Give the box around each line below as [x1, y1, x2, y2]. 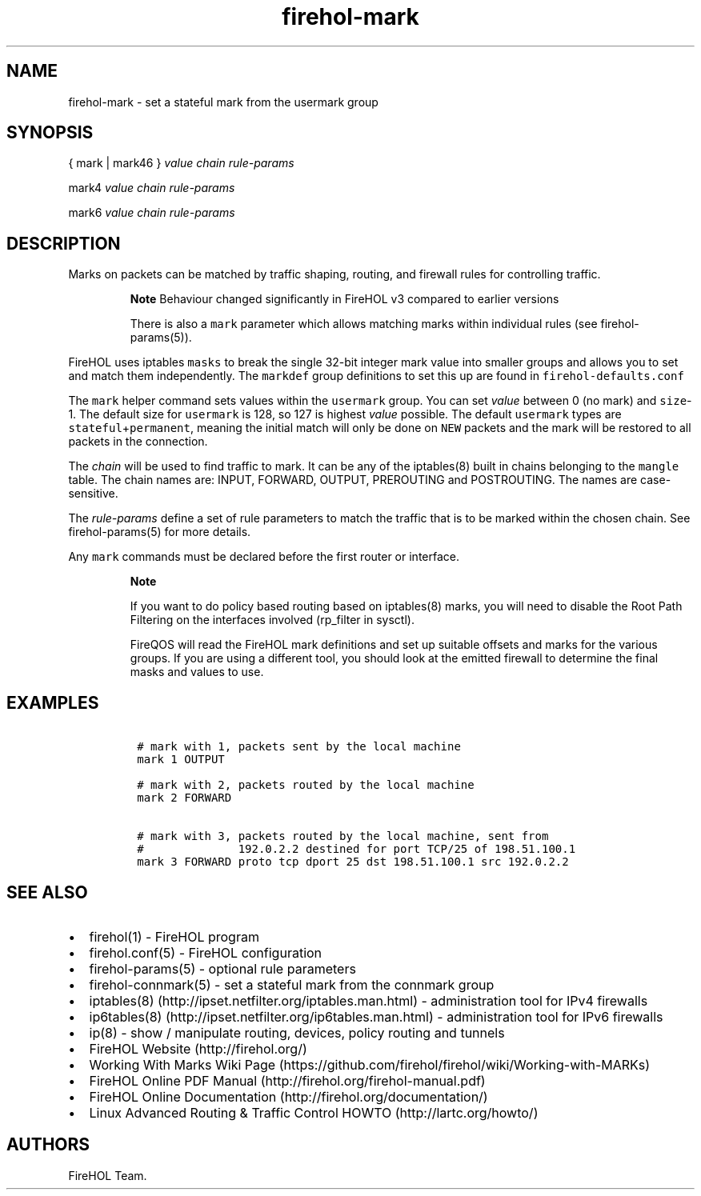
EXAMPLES [6, 692, 99, 713]
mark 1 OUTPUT [137, 753, 225, 766]
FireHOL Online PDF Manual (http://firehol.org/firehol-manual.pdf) [89, 1072, 486, 1089]
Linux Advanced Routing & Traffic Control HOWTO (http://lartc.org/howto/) [89, 1104, 539, 1121]
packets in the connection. [68, 434, 208, 449]
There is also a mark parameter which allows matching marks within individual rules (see [130, 317, 598, 331]
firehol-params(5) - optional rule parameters [89, 960, 356, 977]
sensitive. [68, 486, 118, 501]
